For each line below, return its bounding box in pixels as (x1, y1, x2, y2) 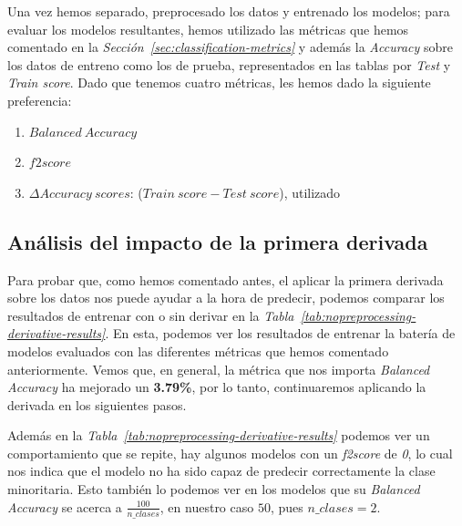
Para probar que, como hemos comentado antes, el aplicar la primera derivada (7, 270, 444, 289)
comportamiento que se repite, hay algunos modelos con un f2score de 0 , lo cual (7, 443, 453, 462)
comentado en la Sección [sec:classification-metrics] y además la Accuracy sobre (7, 37, 453, 57)
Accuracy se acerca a (7, 497, 122, 516)
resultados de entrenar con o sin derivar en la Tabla (7, 305, 294, 325)
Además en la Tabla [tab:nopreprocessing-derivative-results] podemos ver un (7, 426, 430, 445)
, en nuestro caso (159, 497, 254, 516)
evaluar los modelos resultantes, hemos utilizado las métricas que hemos (7, 19, 409, 38)
